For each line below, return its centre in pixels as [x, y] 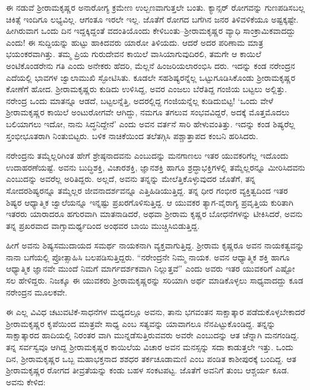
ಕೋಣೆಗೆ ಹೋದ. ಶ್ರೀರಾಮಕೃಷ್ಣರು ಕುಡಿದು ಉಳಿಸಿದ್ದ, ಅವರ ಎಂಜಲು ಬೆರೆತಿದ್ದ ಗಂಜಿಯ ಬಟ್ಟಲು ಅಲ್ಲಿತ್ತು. [147, 89]
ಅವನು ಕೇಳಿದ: [26, 381]
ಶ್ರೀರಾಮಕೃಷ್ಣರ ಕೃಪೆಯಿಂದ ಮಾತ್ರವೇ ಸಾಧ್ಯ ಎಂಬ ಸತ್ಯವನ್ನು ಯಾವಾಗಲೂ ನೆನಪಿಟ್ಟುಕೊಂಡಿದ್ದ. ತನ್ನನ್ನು [141, 323]
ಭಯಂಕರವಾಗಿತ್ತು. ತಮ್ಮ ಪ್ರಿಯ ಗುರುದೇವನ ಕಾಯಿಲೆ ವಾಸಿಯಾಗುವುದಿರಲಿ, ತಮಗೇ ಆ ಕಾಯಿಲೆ [134, 54]
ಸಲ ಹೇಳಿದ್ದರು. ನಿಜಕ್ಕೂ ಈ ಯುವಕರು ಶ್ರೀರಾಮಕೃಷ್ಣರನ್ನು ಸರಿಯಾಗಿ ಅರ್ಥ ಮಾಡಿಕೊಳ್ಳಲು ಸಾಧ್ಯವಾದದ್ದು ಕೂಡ [155, 280]
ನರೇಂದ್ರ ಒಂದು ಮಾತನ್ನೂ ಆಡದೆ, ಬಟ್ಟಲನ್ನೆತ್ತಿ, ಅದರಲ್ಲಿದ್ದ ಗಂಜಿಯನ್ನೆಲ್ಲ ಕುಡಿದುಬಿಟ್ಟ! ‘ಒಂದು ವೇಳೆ [140, 100]
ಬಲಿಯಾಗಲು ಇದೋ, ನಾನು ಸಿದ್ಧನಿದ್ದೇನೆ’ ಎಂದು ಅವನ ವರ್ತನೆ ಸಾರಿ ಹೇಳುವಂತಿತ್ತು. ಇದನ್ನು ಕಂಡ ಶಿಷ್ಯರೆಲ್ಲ [151, 123]
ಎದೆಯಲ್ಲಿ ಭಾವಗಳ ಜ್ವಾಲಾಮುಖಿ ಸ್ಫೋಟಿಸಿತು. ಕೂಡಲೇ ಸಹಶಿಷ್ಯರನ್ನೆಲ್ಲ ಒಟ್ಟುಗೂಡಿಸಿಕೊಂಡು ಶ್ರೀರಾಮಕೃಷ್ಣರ [151, 77]
